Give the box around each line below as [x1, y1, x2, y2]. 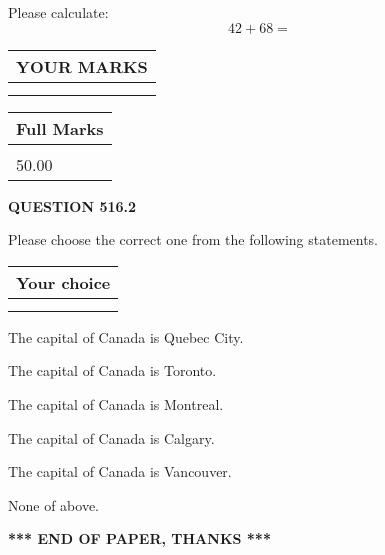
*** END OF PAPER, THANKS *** [8, 528, 271, 549]
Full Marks [16, 116, 104, 140]
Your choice [16, 270, 111, 294]
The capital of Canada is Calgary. [8, 427, 215, 448]
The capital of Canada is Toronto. [8, 360, 217, 381]
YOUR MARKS [16, 54, 148, 78]
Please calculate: [8, 2, 109, 22]
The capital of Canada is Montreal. [8, 393, 224, 414]
